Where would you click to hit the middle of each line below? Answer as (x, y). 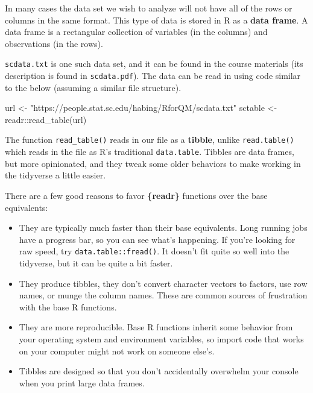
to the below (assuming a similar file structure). (93, 87)
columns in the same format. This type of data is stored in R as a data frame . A (156, 20)
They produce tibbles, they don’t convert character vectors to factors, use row (163, 283)
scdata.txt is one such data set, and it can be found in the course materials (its (154, 64)
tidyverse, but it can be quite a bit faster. (96, 263)
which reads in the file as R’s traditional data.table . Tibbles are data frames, (150, 152)
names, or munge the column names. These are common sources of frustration (163, 295)
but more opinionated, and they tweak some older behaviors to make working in (153, 163)
